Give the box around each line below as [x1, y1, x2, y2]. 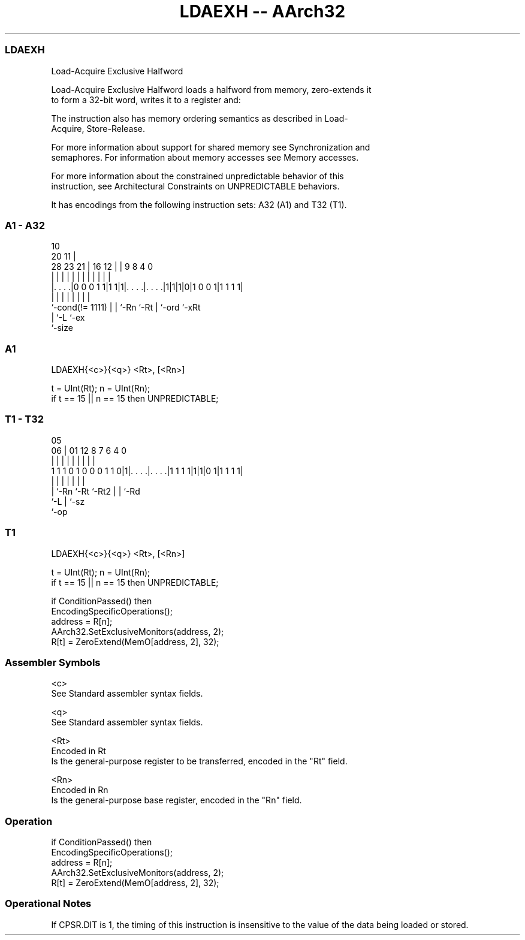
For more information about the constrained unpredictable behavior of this [51, 170, 344, 181]
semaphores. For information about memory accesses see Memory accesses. [51, 152, 359, 162]
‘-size [51, 323, 73, 333]
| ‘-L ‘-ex [51, 312, 85, 323]
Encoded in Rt [51, 746, 106, 757]
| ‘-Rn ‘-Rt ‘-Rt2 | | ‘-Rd [51, 486, 140, 496]
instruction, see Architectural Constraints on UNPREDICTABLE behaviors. [51, 180, 340, 191]
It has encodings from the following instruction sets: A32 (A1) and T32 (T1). [51, 199, 347, 210]
